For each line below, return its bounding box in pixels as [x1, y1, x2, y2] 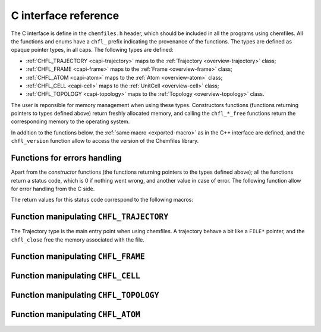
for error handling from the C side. [11, 185, 95, 192]
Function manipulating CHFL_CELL [11, 271, 141, 281]
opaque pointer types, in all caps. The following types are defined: [11, 46, 174, 54]
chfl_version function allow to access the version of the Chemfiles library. [11, 137, 199, 145]
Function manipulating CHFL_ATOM [11, 309, 141, 320]
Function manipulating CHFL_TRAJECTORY [11, 212, 169, 222]
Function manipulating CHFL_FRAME [11, 252, 145, 262]
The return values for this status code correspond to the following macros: [11, 196, 193, 203]
